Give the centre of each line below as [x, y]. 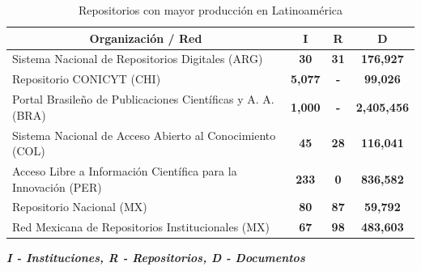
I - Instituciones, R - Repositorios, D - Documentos [156, 258]
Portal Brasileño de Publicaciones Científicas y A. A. [143, 99]
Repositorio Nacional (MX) [80, 207]
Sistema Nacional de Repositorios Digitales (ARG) [138, 59]
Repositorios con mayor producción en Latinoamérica [210, 10]
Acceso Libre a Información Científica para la [125, 171]
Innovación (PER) [57, 186]
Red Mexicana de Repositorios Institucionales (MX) [141, 227]
